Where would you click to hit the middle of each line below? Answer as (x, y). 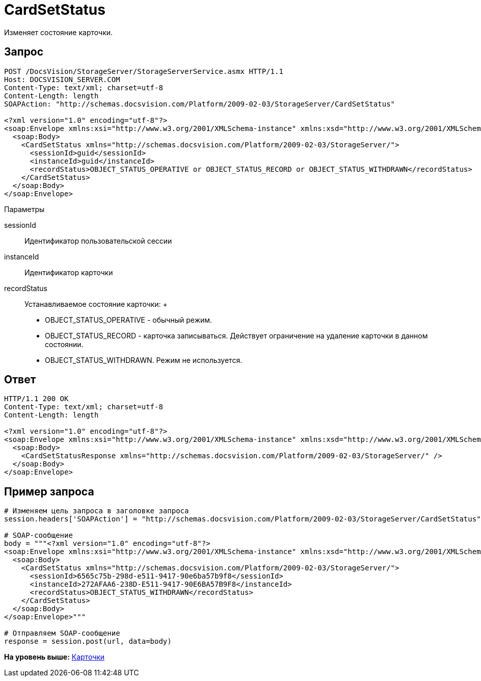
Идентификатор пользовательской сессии (98, 241)
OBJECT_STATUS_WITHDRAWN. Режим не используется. (144, 360)
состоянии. (64, 344)
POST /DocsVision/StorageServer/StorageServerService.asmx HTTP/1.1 (144, 71)
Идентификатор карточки (69, 272)
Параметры (24, 209)
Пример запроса (49, 491)
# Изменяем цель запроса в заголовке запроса (97, 511)
